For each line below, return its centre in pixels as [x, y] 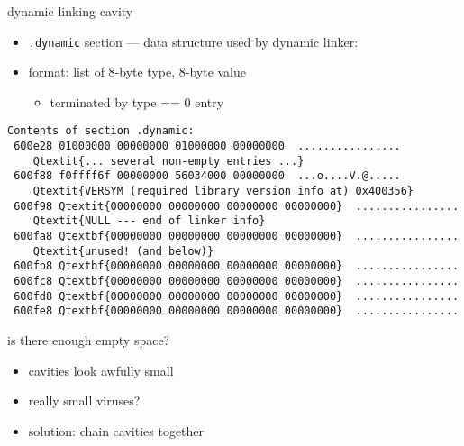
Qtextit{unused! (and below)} [123, 251]
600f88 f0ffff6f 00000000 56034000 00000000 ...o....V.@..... [207, 176]
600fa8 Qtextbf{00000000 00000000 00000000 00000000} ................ [237, 237]
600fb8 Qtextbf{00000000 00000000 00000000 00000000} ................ [237, 266]
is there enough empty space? [89, 339]
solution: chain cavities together [116, 430]
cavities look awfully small [101, 370]
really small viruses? [84, 400]
